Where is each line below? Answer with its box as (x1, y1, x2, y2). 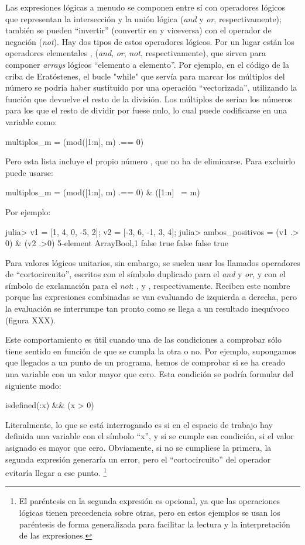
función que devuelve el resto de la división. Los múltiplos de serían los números (5, 92, 293, 105)
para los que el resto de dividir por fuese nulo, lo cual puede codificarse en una (5, 104, 287, 116)
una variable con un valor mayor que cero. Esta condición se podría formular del (5, 368, 294, 380)
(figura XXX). (5, 313, 56, 326)
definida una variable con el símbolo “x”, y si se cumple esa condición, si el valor (5, 430, 294, 442)
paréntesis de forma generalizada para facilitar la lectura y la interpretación (19, 518, 290, 530)
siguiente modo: (5, 379, 61, 391)
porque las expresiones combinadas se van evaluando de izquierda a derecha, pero (5, 291, 297, 303)
